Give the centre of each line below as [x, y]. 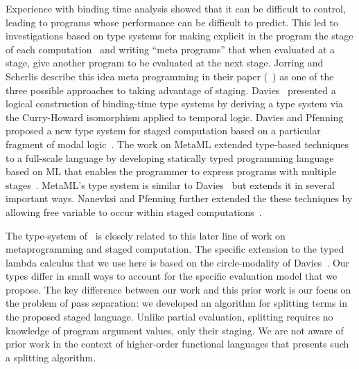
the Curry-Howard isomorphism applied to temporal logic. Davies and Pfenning [175, 117]
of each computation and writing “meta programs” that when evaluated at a [170, 49]
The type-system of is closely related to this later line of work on [146, 235]
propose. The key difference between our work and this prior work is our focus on [178, 289]
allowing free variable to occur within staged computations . [134, 211]
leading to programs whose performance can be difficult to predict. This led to [172, 22]
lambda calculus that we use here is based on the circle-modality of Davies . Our [178, 262]
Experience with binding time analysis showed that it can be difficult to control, [176, 8]
